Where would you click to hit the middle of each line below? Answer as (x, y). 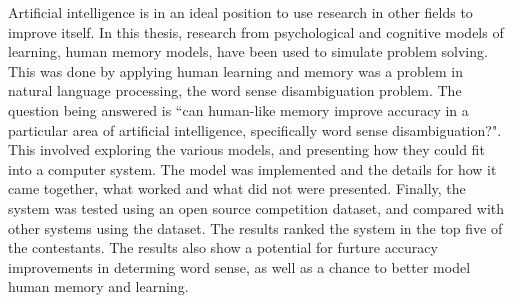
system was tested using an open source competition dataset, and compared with (256, 207)
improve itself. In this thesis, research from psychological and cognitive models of (256, 31)
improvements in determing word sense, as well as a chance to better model (239, 266)
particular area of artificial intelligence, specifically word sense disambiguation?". (255, 129)
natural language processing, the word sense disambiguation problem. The (235, 90)
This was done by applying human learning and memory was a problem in (235, 70)
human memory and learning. (98, 286)
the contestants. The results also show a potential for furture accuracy (223, 247)
